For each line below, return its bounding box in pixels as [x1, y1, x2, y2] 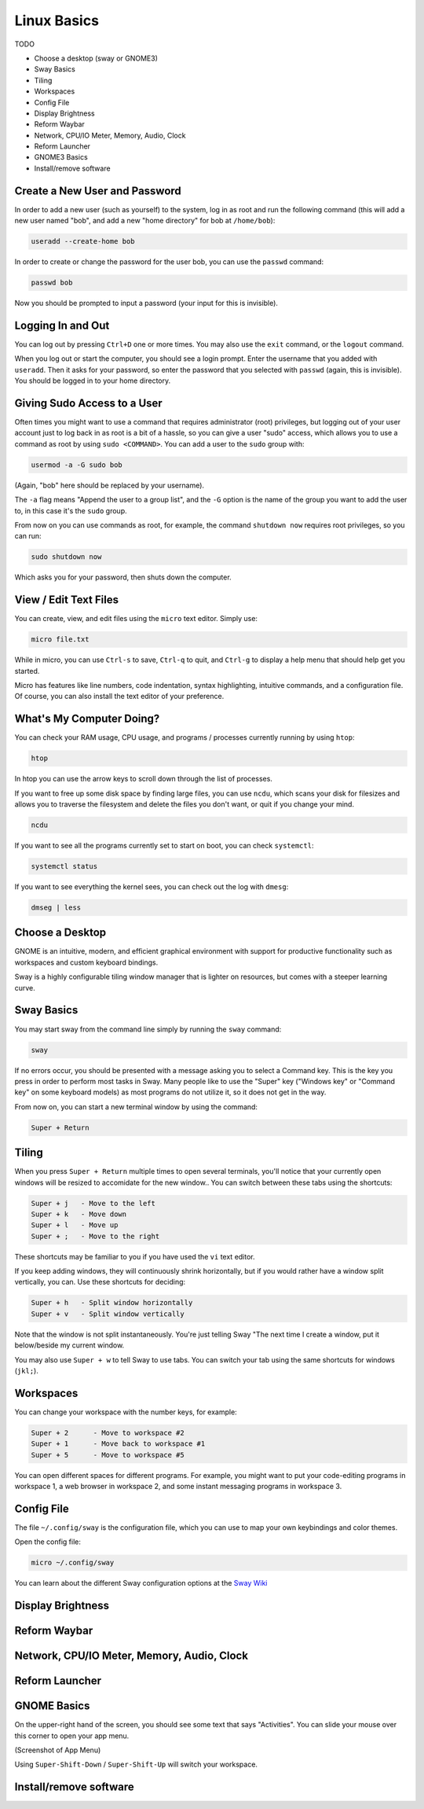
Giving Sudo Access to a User [14, 396, 163, 410]
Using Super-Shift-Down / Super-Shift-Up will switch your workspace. [14, 1759, 258, 1769]
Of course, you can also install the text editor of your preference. [14, 692, 225, 701]
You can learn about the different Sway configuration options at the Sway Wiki [14, 1579, 268, 1588]
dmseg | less [31, 903, 82, 912]
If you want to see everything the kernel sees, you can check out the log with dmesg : [14, 881, 289, 892]
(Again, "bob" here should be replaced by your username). [14, 480, 204, 490]
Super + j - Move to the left [31, 1199, 156, 1208]
